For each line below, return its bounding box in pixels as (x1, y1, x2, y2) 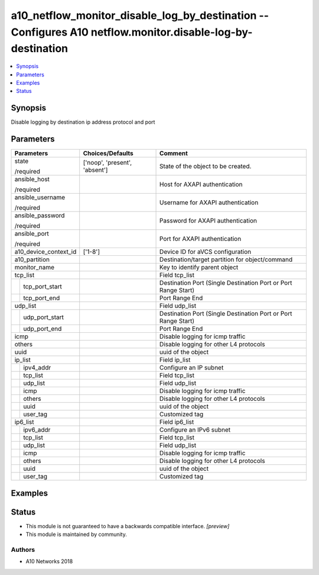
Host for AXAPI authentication (159, 181, 243, 189)
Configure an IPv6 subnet (159, 426, 231, 434)
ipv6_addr (23, 426, 51, 434)
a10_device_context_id (14, 248, 77, 256)
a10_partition (14, 255, 50, 264)
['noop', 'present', (83, 159, 132, 167)
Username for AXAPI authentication (159, 198, 259, 207)
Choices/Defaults (83, 149, 134, 158)
